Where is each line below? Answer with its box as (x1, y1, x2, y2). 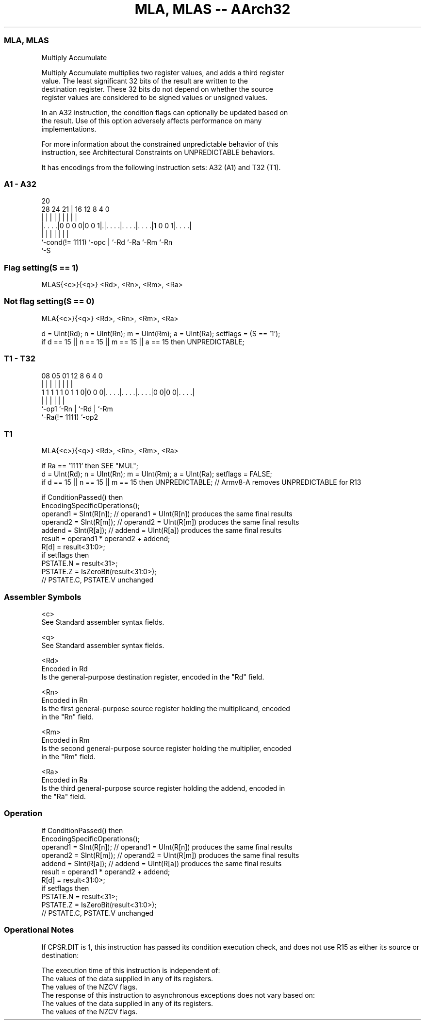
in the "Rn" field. (41, 713, 94, 721)
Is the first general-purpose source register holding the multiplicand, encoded (41, 704, 290, 713)
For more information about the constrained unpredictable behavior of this (41, 139, 278, 148)
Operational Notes (4, 925, 74, 935)
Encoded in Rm (41, 736, 90, 744)
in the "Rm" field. (41, 752, 96, 761)
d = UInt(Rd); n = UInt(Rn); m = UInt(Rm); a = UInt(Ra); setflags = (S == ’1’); (41, 329, 280, 338)
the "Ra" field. (41, 792, 86, 801)
